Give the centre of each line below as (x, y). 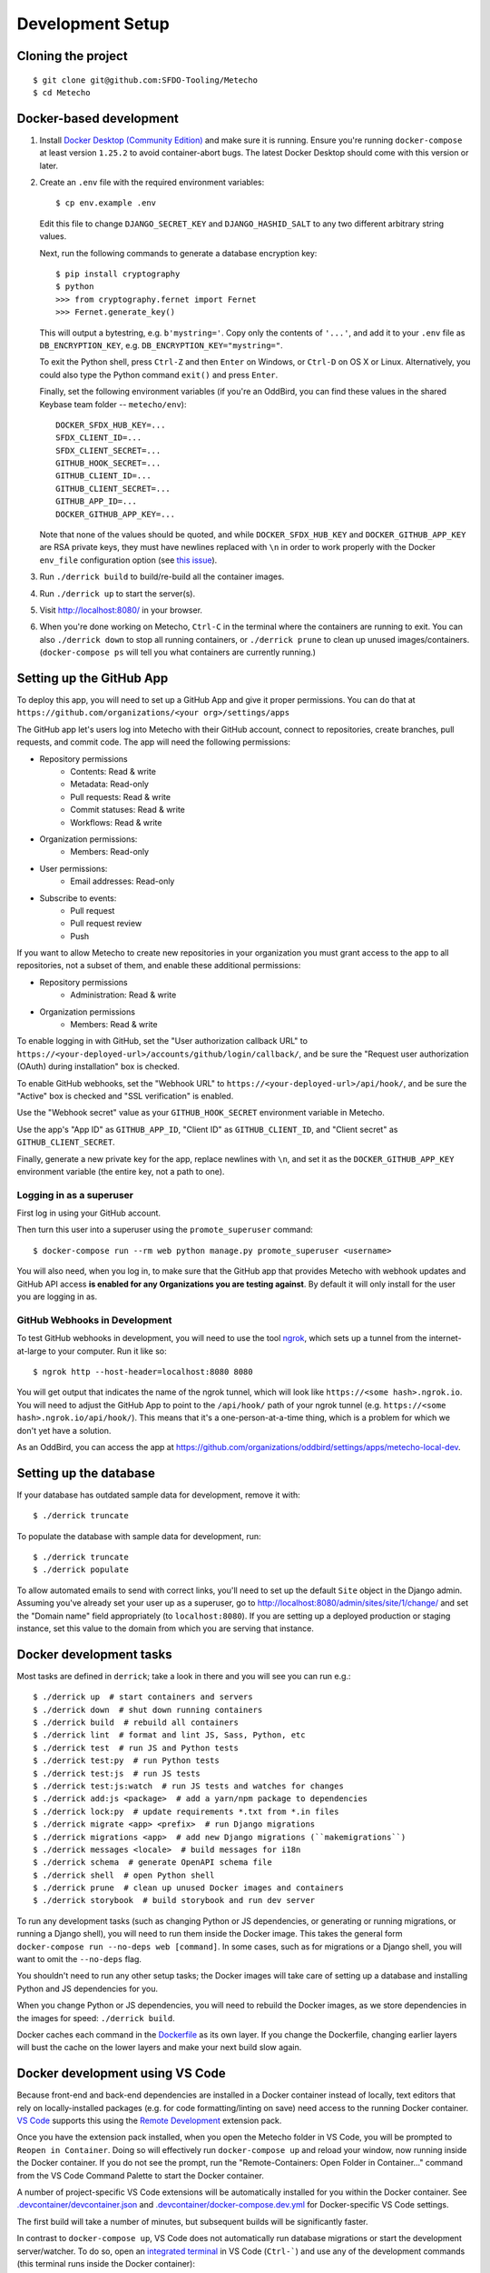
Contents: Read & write (113, 771)
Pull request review (106, 924)
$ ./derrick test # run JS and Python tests (136, 1747)
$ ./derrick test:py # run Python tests (126, 1761)
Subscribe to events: (78, 898)
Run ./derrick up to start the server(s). (117, 593)
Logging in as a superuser (75, 1195)
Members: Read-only (110, 852)
